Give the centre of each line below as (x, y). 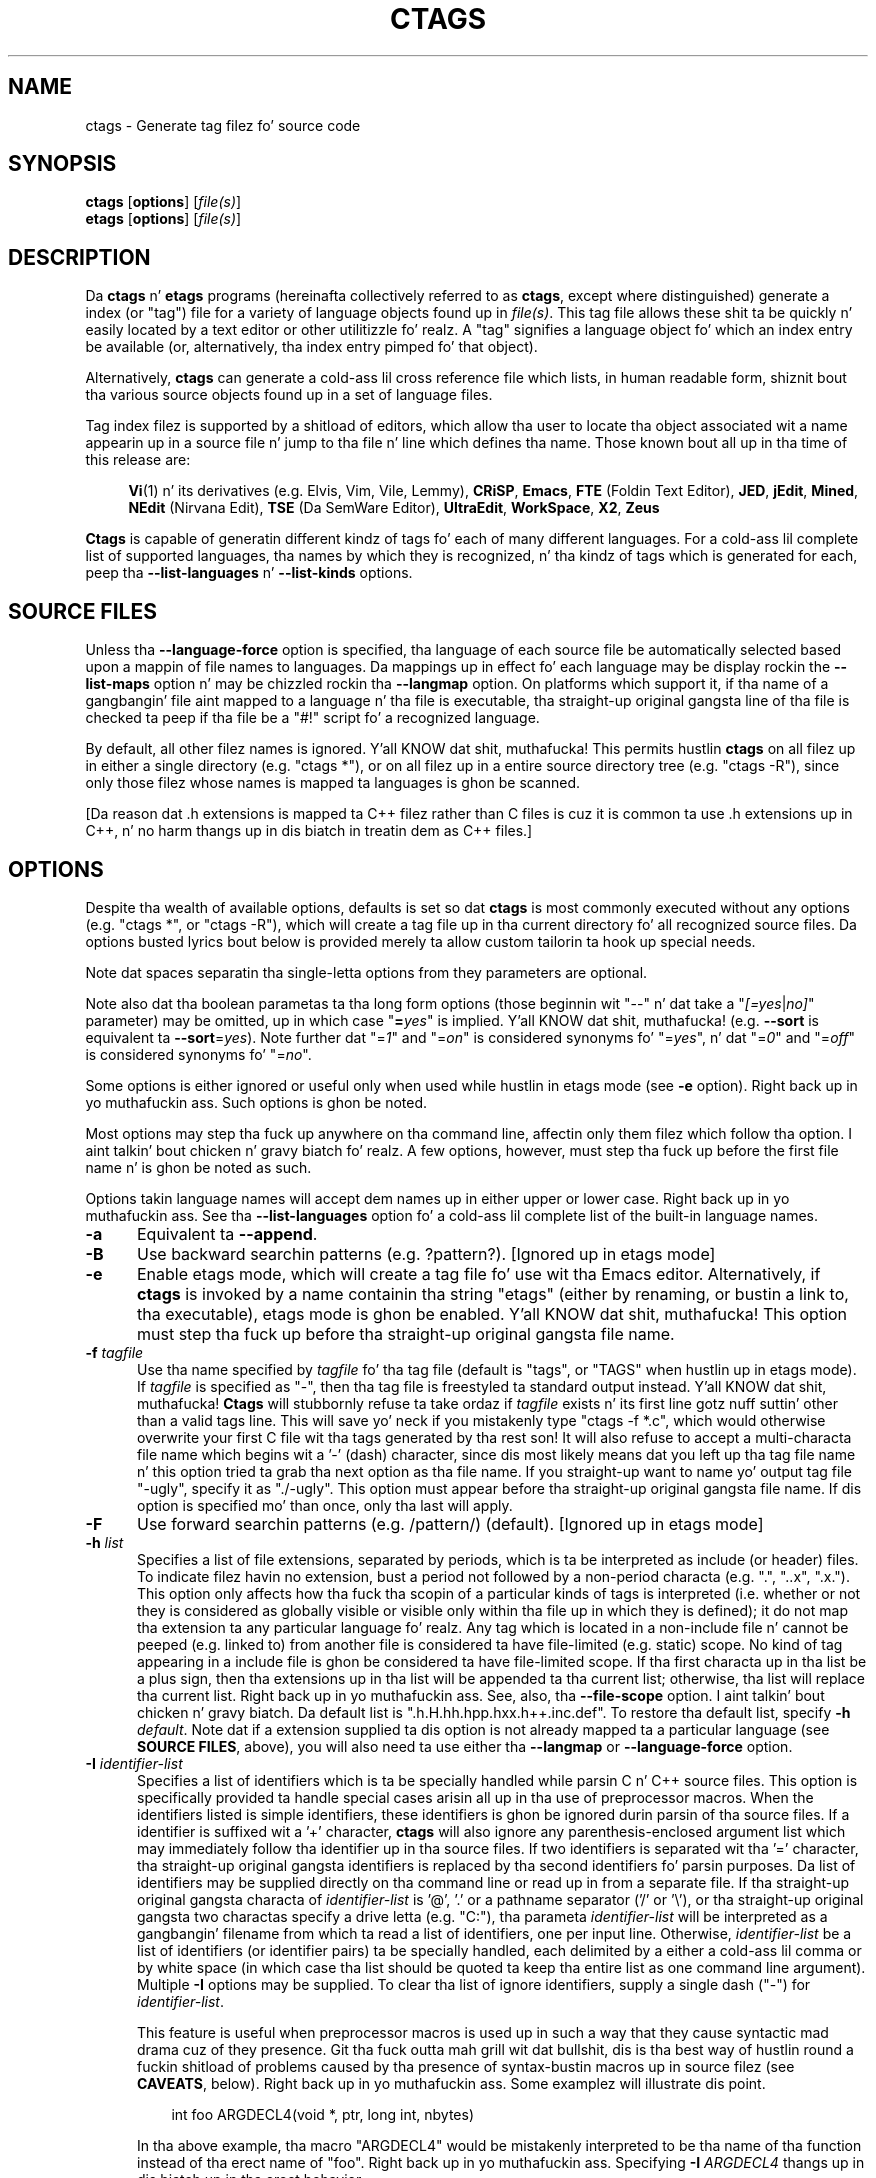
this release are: (138, 460)
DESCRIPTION (79, 257)
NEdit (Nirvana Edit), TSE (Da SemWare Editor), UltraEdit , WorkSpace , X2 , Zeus (394, 508)
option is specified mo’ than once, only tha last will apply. (325, 1505)
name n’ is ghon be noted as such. (198, 1167)
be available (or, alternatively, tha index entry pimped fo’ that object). (311, 347)
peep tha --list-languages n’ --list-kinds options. (249, 573)
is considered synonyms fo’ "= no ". (198, 1054)
